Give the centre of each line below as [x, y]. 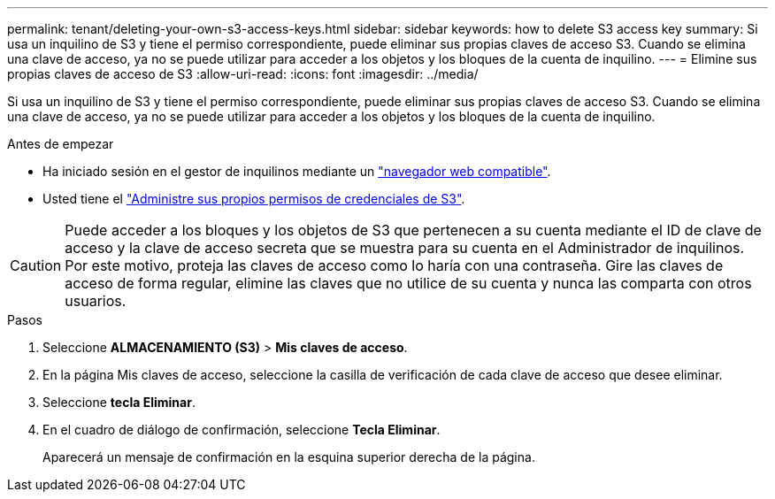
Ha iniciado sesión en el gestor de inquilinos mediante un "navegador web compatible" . [297, 171]
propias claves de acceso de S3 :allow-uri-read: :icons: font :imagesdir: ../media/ [243, 74]
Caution [36, 265]
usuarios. [96, 301]
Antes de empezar [61, 144]
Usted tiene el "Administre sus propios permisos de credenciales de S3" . [254, 199]
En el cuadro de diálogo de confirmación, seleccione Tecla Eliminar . [242, 430]
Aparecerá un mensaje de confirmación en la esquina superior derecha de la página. [289, 457]
